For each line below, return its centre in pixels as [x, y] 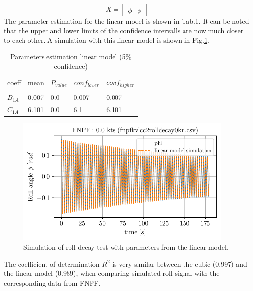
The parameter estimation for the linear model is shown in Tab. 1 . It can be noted [126, 21]
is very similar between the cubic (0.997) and [180, 263]
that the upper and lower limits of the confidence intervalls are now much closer [124, 30]
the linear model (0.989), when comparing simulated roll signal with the [112, 273]
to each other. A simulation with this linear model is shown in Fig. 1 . [107, 40]
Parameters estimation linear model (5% [71, 56]
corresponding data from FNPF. [52, 282]
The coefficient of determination [52, 263]
